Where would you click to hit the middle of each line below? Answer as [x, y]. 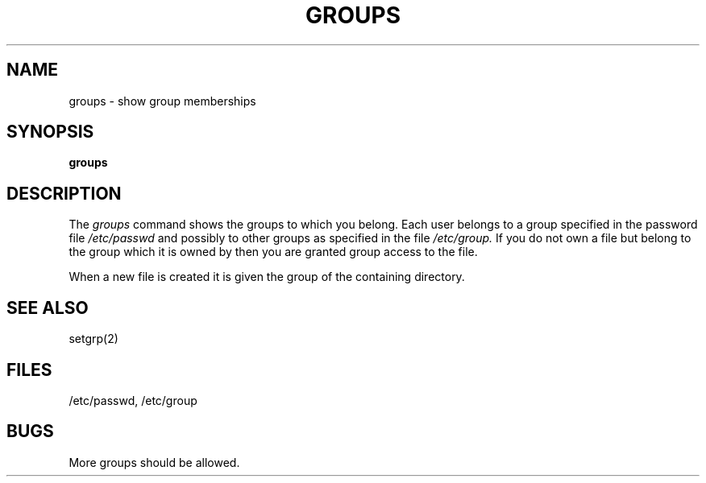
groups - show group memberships [162, 101]
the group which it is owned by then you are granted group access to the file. [273, 252]
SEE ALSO [48, 308]
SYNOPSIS [50, 132]
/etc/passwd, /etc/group [133, 400]
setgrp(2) [93, 339]
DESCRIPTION [64, 193]
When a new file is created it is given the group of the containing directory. [267, 277]
